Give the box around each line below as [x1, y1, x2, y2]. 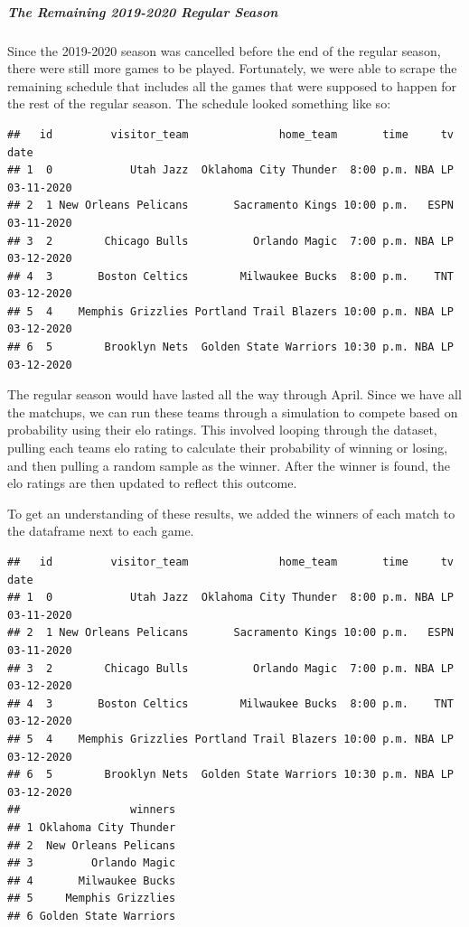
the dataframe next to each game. [7, 521, 194, 540]
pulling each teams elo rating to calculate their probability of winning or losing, [7, 438, 448, 457]
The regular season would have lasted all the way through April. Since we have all [7, 385, 462, 404]
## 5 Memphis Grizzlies [7, 892, 176, 905]
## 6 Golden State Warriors [7, 909, 176, 922]
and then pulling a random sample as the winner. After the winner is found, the [7, 455, 451, 474]
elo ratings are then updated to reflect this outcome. [7, 473, 297, 492]
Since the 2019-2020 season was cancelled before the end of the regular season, [7, 41, 441, 60]
